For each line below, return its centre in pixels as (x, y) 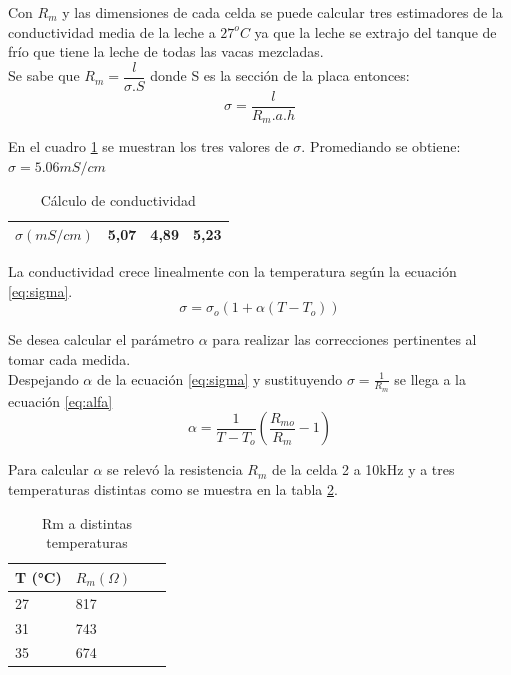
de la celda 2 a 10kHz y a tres (363, 469)
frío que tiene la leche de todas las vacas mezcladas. (166, 51)
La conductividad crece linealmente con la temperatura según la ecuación (232, 271)
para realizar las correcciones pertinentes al (344, 339)
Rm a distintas (87, 522)
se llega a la (430, 378)
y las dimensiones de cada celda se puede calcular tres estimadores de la (282, 12)
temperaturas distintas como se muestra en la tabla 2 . (173, 489)
